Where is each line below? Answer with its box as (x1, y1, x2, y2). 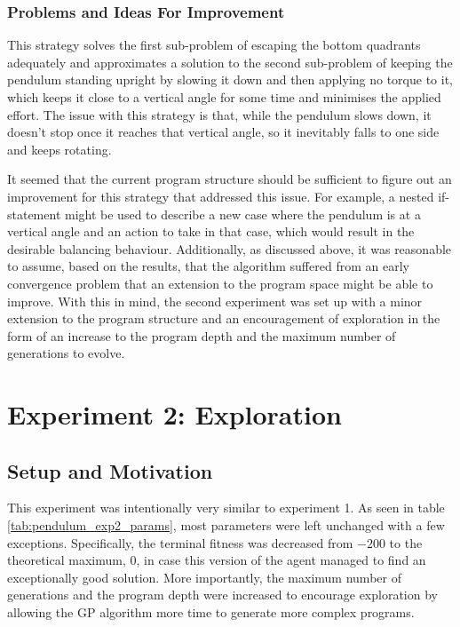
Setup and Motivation (7, 456, 213, 484)
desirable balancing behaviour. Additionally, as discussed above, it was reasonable (7, 239, 452, 258)
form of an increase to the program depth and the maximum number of (7, 326, 396, 345)
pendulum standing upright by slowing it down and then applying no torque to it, (7, 70, 453, 89)
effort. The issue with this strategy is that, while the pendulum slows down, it (7, 105, 432, 123)
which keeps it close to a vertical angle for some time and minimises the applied (7, 88, 441, 106)
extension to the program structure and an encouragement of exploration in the (7, 309, 440, 328)
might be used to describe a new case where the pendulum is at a (65, 204, 421, 223)
